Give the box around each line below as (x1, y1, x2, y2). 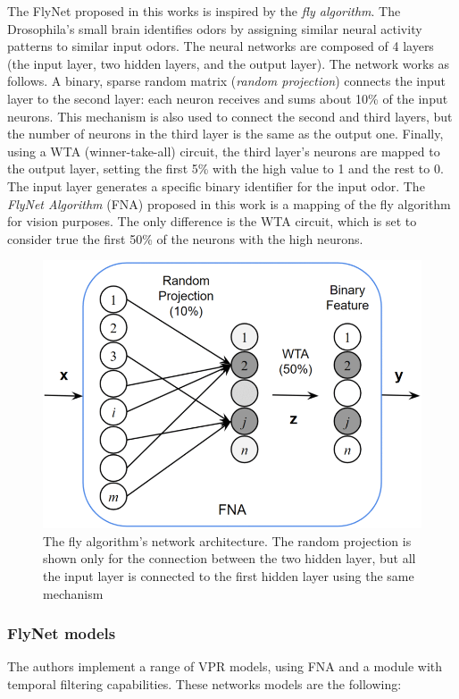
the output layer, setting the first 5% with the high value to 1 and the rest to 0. (7, 159, 444, 178)
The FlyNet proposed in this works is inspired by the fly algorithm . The (7, 2, 401, 20)
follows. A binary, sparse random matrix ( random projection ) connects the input (7, 72, 446, 90)
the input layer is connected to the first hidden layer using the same (43, 566, 414, 585)
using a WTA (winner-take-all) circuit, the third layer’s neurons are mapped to (7, 141, 440, 160)
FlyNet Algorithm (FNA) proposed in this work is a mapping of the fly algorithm (7, 194, 451, 213)
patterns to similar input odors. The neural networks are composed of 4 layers (7, 37, 434, 55)
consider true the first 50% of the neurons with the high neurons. (7, 229, 363, 248)
